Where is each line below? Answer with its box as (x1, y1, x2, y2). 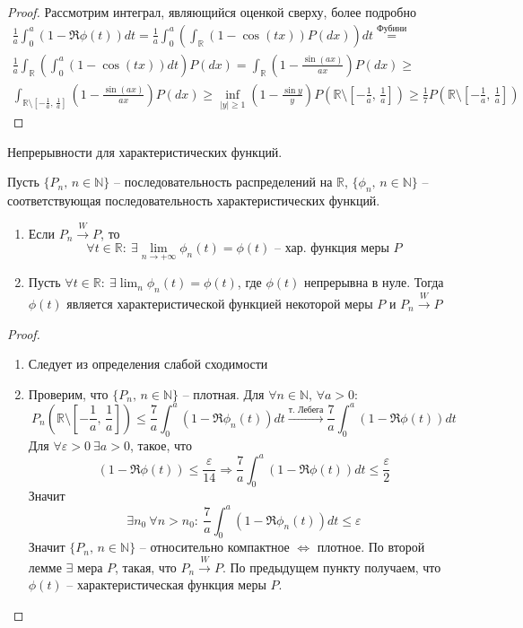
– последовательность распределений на (114, 172, 333, 191)
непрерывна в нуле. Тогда (304, 273, 444, 292)
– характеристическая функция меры (66, 575, 266, 594)
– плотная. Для (182, 384, 265, 403)
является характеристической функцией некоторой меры (66, 293, 373, 312)
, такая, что (115, 557, 177, 576)
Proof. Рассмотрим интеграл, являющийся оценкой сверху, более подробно (7, 3, 416, 21)
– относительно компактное (139, 537, 290, 556)
